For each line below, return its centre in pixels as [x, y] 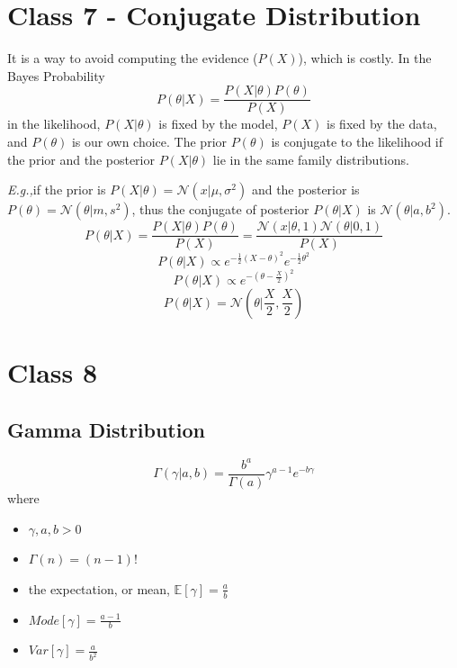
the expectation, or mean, [99, 588]
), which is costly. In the [365, 58]
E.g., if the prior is [57, 190]
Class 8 [53, 372]
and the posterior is [305, 190]
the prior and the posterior [81, 159]
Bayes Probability [56, 75]
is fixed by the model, [218, 124]
